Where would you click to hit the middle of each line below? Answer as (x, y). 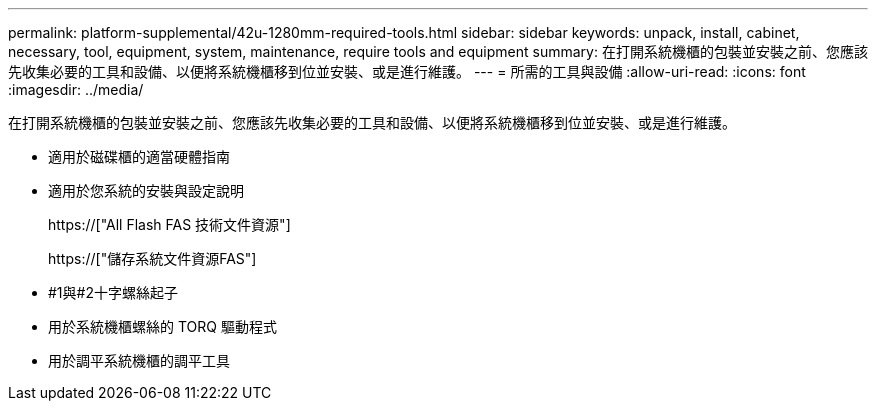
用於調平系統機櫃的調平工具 (139, 360)
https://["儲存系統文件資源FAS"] (152, 258)
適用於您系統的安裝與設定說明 (146, 190)
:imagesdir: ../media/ (76, 89)
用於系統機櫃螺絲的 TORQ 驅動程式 (162, 326)
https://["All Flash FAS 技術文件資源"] (169, 224)
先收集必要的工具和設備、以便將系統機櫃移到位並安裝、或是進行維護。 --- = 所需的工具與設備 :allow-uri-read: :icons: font (407, 71)
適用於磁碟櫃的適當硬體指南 (139, 156)
